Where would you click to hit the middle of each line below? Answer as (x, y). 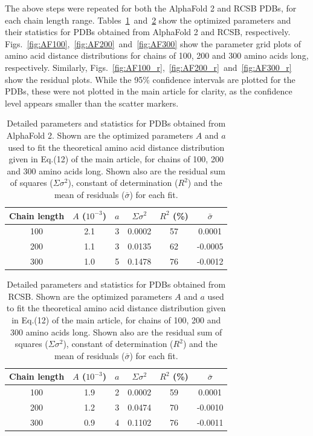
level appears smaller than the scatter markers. (92, 103)
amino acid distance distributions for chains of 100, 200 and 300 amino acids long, (157, 55)
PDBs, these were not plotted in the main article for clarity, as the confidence (149, 91)
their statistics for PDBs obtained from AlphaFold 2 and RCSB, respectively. (148, 32)
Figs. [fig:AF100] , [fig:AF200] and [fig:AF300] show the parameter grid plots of (153, 43)
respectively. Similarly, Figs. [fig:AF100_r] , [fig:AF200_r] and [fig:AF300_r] (148, 67)
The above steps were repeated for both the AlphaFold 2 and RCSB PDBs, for (151, 8)
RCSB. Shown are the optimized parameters (90, 296)
